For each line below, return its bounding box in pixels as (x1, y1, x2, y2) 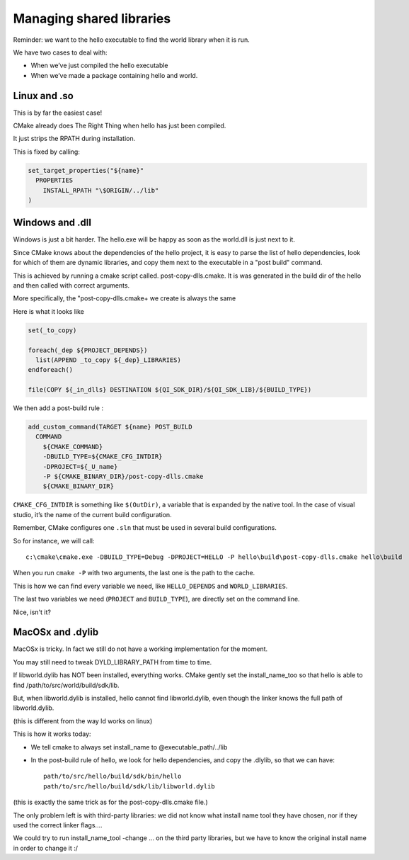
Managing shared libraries (13, 11, 171, 26)
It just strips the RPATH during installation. (13, 135, 136, 143)
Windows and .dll (13, 217, 92, 229)
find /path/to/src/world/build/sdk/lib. (13, 681, 120, 689)
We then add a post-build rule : (13, 404, 104, 412)
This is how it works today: (13, 730, 91, 738)
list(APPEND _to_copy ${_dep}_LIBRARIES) (35, 356, 182, 364)
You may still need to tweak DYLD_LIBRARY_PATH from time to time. (13, 657, 212, 666)
